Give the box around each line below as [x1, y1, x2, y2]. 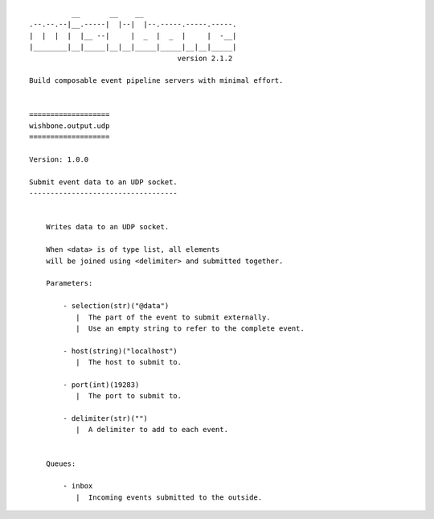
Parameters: [45, 278, 93, 288]
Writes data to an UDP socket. [45, 222, 170, 232]
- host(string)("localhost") [63, 346, 178, 356]
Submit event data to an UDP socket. [29, 177, 178, 187]
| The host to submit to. [75, 358, 182, 367]
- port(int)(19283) [63, 380, 140, 389]
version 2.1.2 [177, 53, 233, 63]
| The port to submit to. [75, 391, 182, 401]
